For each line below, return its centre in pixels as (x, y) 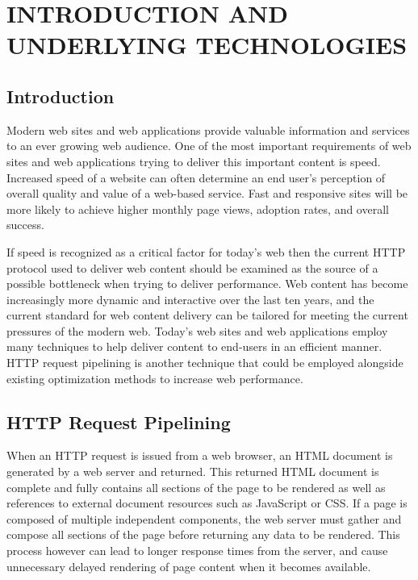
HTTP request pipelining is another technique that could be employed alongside (205, 363)
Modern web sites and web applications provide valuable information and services (208, 129)
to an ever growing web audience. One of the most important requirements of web (209, 146)
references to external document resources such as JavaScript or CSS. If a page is (207, 503)
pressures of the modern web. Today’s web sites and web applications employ (197, 330)
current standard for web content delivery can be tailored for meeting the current (207, 315)
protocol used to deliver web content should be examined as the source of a (192, 267)
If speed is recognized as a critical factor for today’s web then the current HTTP (206, 251)
